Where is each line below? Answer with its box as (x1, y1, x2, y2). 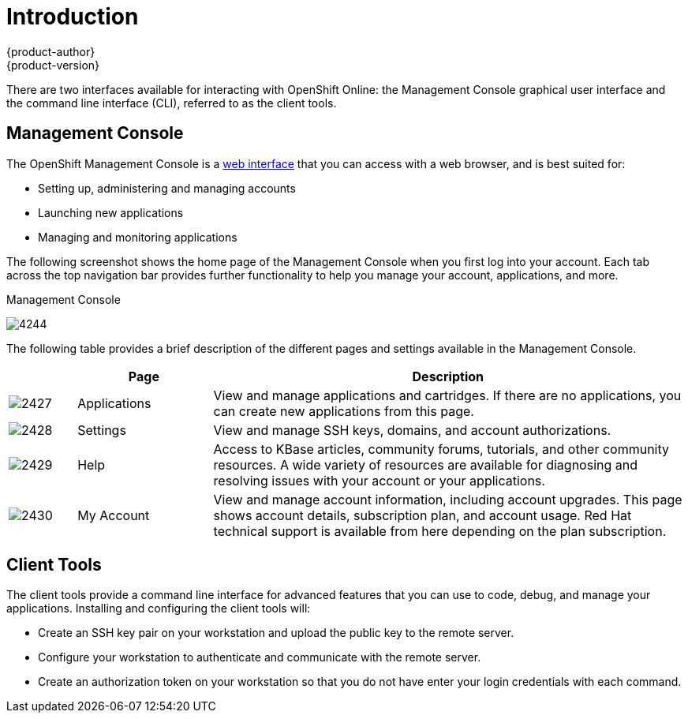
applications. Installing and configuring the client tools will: (6, 601, 311, 616)
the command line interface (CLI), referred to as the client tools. (6, 95, 337, 110)
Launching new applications (38, 205, 184, 219)
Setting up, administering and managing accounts (38, 181, 296, 195)
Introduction (6, 3, 139, 30)
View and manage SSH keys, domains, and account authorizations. (213, 421, 611, 438)
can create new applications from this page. (213, 403, 474, 419)
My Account (77, 507, 150, 523)
